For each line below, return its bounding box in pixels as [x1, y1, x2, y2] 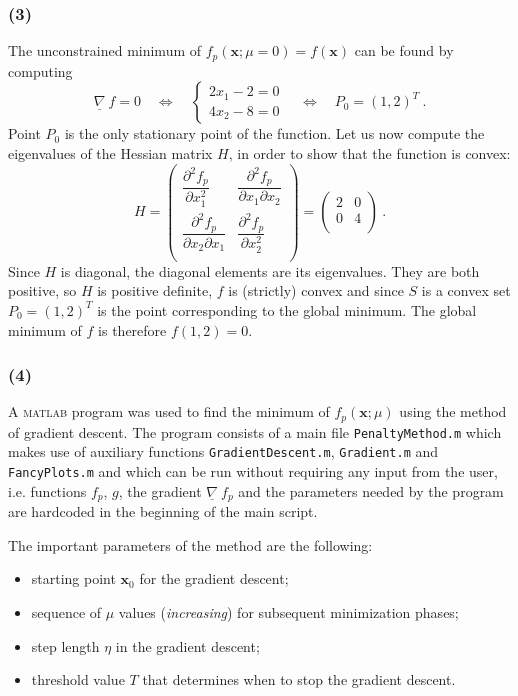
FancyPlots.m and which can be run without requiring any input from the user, [8, 461, 498, 482]
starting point [31, 568, 116, 589]
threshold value [31, 669, 125, 690]
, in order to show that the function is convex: [228, 142, 511, 163]
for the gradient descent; [139, 568, 289, 589]
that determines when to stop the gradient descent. [142, 669, 456, 690]
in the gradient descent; [115, 635, 260, 656]
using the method [399, 401, 507, 422]
